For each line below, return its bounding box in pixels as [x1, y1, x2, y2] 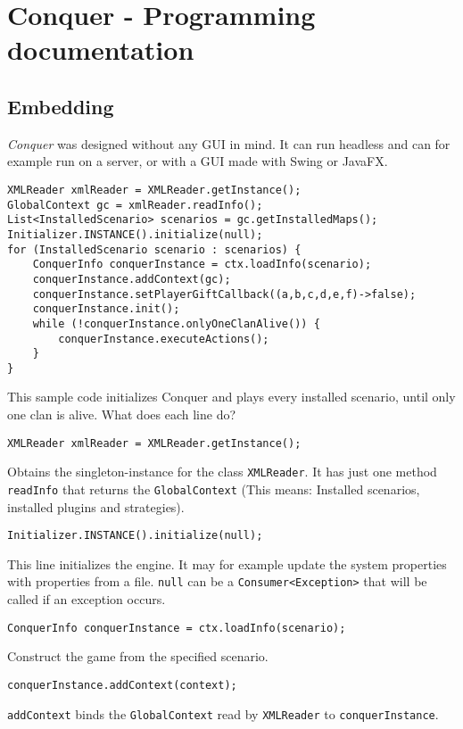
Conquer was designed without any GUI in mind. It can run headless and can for [7, 134, 451, 153]
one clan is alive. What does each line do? [7, 405, 236, 424]
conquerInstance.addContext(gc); [32, 272, 231, 286]
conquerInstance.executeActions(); [58, 332, 269, 345]
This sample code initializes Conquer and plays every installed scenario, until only [7, 387, 456, 406]
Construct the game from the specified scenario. [7, 647, 269, 666]
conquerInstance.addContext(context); [7, 678, 237, 692]
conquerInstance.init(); [32, 302, 180, 316]
